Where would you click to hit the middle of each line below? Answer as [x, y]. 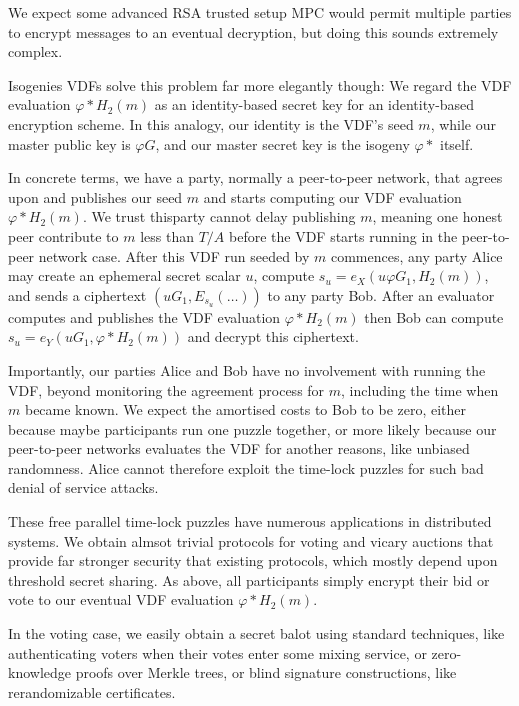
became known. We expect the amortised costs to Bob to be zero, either [245, 409]
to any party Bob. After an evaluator [381, 294]
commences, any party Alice [416, 255]
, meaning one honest [437, 216]
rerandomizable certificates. [92, 691]
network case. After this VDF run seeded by [174, 255]
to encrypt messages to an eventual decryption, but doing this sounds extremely [253, 31]
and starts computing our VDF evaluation [332, 196]
